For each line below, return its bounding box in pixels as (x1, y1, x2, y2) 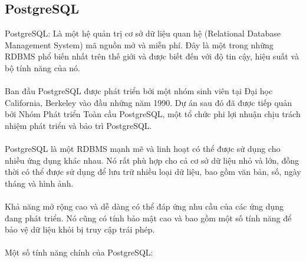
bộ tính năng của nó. (5, 61, 80, 74)
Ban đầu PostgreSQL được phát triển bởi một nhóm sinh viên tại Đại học (5, 85, 273, 97)
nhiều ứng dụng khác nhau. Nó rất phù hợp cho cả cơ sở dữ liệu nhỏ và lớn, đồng (5, 154, 300, 166)
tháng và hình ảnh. (5, 177, 74, 189)
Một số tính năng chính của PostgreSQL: (5, 246, 153, 258)
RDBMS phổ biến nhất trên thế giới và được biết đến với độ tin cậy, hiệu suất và (5, 50, 299, 62)
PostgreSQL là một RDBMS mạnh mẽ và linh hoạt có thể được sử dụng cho (5, 142, 281, 155)
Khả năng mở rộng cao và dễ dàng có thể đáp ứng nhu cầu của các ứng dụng (5, 200, 284, 213)
